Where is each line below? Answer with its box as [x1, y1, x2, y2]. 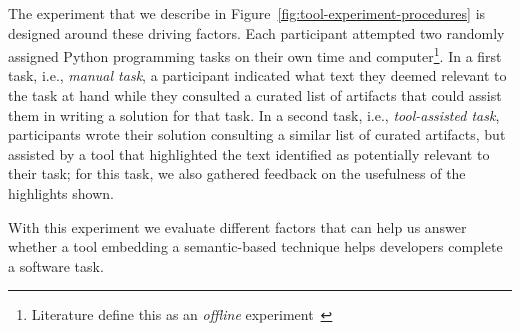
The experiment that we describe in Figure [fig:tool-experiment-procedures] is [8, 3, 486, 23]
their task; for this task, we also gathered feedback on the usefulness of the [8, 163, 466, 184]
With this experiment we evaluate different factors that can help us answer [8, 216, 467, 237]
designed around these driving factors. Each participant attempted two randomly [8, 22, 505, 43]
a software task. [8, 255, 104, 276]
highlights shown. [8, 183, 114, 203]
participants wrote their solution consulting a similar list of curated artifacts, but [8, 124, 506, 145]
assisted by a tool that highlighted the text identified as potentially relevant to [8, 143, 490, 164]
